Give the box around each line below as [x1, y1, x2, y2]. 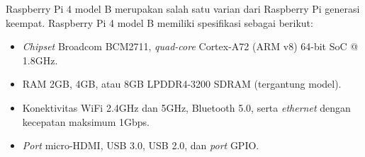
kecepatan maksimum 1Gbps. [22, 114, 150, 129]
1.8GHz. [22, 52, 58, 67]
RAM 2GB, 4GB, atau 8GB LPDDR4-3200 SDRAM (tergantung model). [22, 76, 342, 91]
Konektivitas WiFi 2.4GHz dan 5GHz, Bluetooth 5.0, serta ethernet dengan [22, 100, 351, 115]
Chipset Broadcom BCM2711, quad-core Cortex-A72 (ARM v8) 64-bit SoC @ [22, 39, 359, 54]
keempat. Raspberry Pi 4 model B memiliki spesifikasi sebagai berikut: [6, 15, 313, 30]
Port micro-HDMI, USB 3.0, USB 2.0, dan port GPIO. [22, 138, 259, 153]
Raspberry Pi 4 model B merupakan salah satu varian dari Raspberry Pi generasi [6, 1, 360, 16]
